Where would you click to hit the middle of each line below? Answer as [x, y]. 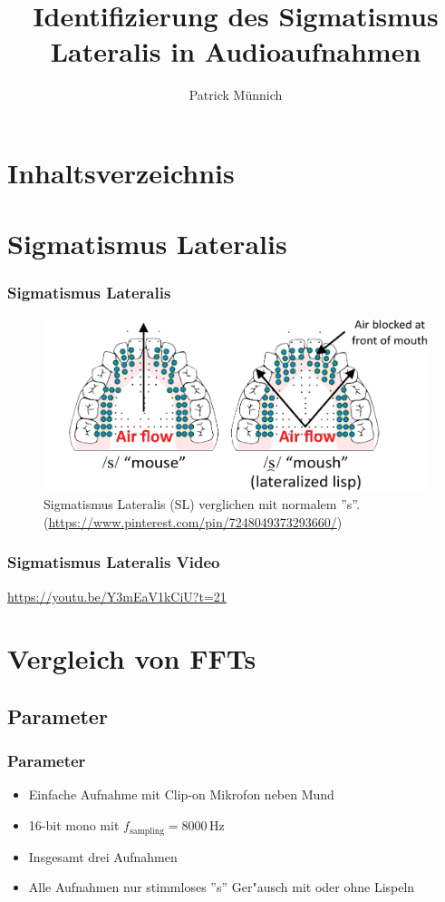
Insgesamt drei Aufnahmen [103, 856]
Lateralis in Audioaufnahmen [236, 51]
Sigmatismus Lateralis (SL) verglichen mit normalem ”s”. [202, 504]
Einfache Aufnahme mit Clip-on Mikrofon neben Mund [181, 794]
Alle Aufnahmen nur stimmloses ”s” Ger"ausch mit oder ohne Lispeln [222, 887]
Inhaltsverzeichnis [121, 172]
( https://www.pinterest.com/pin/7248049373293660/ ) [193, 521]
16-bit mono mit [74, 825]
